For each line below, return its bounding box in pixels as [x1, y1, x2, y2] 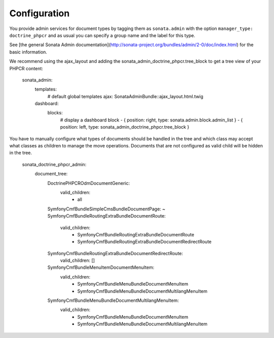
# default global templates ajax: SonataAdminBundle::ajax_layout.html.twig [47, 93, 203, 99]
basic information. [9, 49, 48, 55]
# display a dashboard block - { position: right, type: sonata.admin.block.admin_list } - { [60, 117, 243, 123]
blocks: [47, 110, 63, 116]
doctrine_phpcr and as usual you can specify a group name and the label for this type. [9, 32, 195, 38]
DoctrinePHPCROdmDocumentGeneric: [47, 180, 130, 186]
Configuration [9, 8, 70, 19]
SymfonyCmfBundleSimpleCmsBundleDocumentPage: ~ [47, 206, 166, 212]
